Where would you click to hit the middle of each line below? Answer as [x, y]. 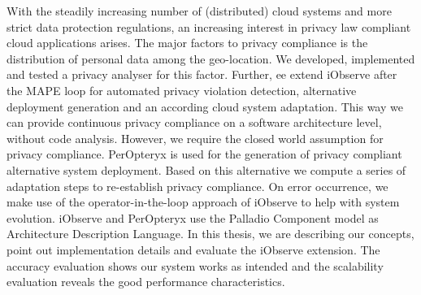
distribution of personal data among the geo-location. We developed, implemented [211, 58]
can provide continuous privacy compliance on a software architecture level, [194, 122]
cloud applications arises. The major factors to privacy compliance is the [187, 43]
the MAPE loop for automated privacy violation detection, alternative [182, 90]
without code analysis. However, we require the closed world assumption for [195, 138]
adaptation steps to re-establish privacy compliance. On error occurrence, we [197, 186]
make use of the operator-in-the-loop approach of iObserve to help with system [203, 202]
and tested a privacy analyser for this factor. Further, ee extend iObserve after [202, 74]
